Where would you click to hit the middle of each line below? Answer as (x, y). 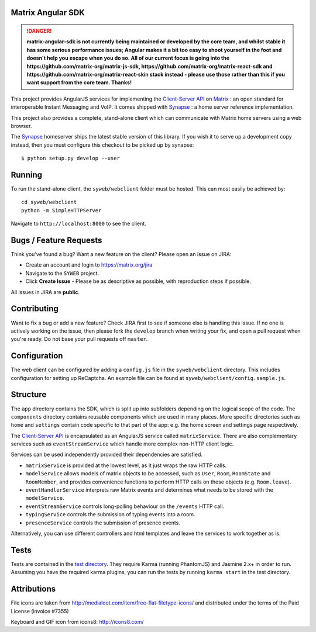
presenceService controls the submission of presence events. (103, 523)
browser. (21, 126)
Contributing (35, 309)
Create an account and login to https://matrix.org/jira (89, 265)
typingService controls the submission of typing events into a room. (110, 514)
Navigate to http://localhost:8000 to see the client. (78, 224)
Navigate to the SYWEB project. (62, 273)
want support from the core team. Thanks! (79, 82)
